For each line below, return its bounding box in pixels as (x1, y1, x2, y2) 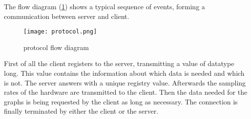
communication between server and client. (4, 11, 129, 21)
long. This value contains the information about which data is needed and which (4, 68, 245, 78)
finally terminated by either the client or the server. (4, 106, 159, 116)
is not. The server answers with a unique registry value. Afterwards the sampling (4, 77, 246, 87)
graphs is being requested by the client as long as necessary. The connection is (4, 96, 238, 106)
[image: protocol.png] (23, 28, 97, 35)
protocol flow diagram (23, 42, 89, 52)
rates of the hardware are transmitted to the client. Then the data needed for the (4, 87, 248, 97)
